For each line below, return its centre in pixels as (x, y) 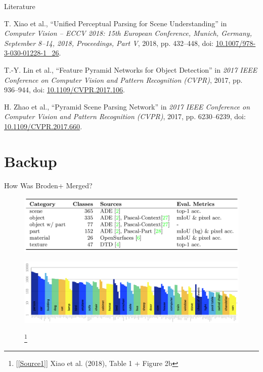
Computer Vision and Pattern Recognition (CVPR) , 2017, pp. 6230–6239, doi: (125, 116)
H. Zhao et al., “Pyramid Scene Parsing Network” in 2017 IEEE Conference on (127, 106)
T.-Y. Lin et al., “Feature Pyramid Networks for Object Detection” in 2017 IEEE (131, 69)
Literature (20, 6)
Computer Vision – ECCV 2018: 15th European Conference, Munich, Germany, (128, 33)
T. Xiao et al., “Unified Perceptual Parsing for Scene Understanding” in (116, 23)
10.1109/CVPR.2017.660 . (43, 126)
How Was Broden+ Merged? (48, 185)
